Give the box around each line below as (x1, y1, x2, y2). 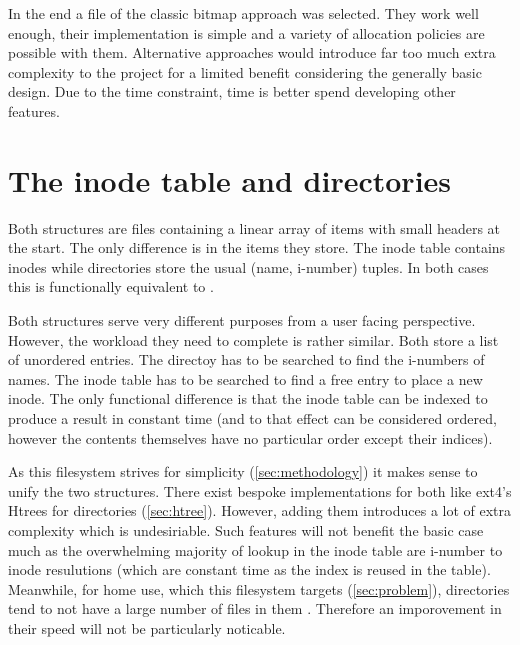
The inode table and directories (8, 159, 452, 200)
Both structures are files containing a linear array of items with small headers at (8, 217, 501, 238)
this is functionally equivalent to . (8, 276, 214, 297)
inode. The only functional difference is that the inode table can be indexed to (8, 388, 488, 409)
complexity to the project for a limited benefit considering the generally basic (8, 61, 482, 82)
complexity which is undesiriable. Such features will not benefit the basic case (8, 520, 484, 540)
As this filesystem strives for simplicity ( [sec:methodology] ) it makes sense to (8, 461, 478, 482)
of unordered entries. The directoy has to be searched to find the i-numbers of (8, 349, 485, 370)
